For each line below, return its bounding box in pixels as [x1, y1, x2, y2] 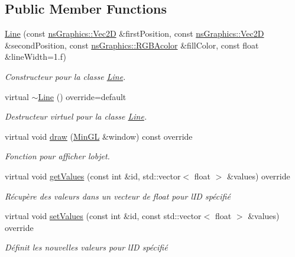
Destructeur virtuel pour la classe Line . [5, 110, 147, 123]
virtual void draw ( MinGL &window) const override [5, 130, 193, 142]
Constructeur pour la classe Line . [5, 70, 126, 82]
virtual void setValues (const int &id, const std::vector [5, 210, 202, 222]
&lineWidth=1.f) [5, 50, 66, 63]
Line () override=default [38, 90, 127, 102]
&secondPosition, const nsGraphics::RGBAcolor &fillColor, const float [5, 38, 259, 51]
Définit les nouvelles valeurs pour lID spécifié [5, 241, 168, 253]
